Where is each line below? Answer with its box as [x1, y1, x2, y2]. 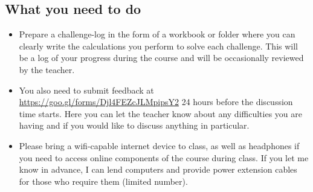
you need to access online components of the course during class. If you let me [19, 151, 309, 164]
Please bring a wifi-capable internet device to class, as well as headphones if [19, 139, 300, 152]
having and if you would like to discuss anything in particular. [19, 119, 250, 132]
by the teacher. [19, 63, 75, 75]
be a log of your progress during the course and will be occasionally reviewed [19, 51, 304, 64]
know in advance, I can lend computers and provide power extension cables [19, 163, 297, 176]
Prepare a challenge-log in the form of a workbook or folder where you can [19, 28, 295, 40]
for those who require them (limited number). [19, 174, 188, 187]
